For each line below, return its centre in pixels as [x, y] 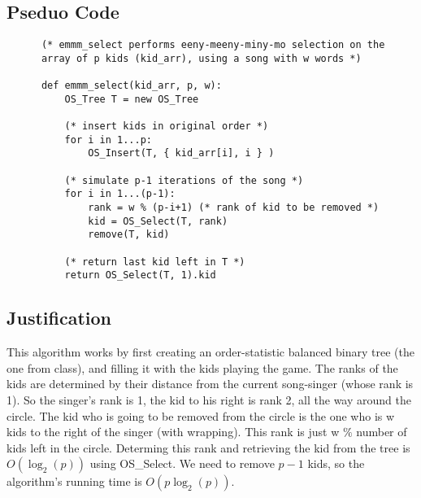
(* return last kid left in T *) [155, 262]
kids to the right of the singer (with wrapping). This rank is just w [173, 432]
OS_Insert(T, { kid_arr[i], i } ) [181, 153]
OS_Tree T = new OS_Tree [132, 99]
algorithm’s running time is [74, 481]
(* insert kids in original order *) [167, 127]
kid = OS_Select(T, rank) [158, 221]
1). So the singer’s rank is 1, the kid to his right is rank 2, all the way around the [209, 400]
